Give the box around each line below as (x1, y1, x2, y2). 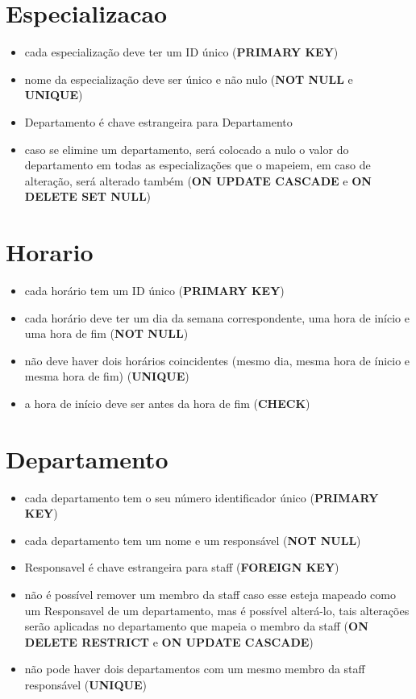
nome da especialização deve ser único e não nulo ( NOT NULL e (24, 70, 353, 87)
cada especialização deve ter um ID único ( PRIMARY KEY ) (24, 44, 339, 60)
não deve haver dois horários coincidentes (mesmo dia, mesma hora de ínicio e (24, 352, 410, 368)
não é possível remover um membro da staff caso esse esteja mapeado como (24, 586, 396, 603)
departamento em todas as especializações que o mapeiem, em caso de (24, 156, 371, 173)
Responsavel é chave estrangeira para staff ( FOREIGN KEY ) (24, 559, 339, 576)
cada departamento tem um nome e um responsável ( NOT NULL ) (24, 531, 361, 548)
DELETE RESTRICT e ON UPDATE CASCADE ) (24, 633, 314, 650)
